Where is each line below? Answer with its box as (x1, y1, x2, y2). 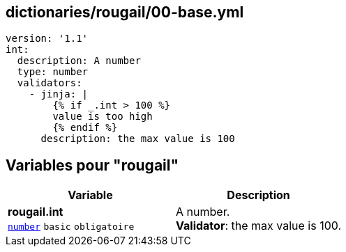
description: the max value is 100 (40, 133, 235, 145)
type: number (17, 66, 89, 78)
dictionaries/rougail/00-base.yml (6, 3, 244, 21)
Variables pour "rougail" (6, 156, 179, 174)
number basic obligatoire (8, 221, 135, 233)
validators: (17, 77, 82, 89)
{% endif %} (52, 122, 118, 134)
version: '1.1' (6, 33, 89, 45)
